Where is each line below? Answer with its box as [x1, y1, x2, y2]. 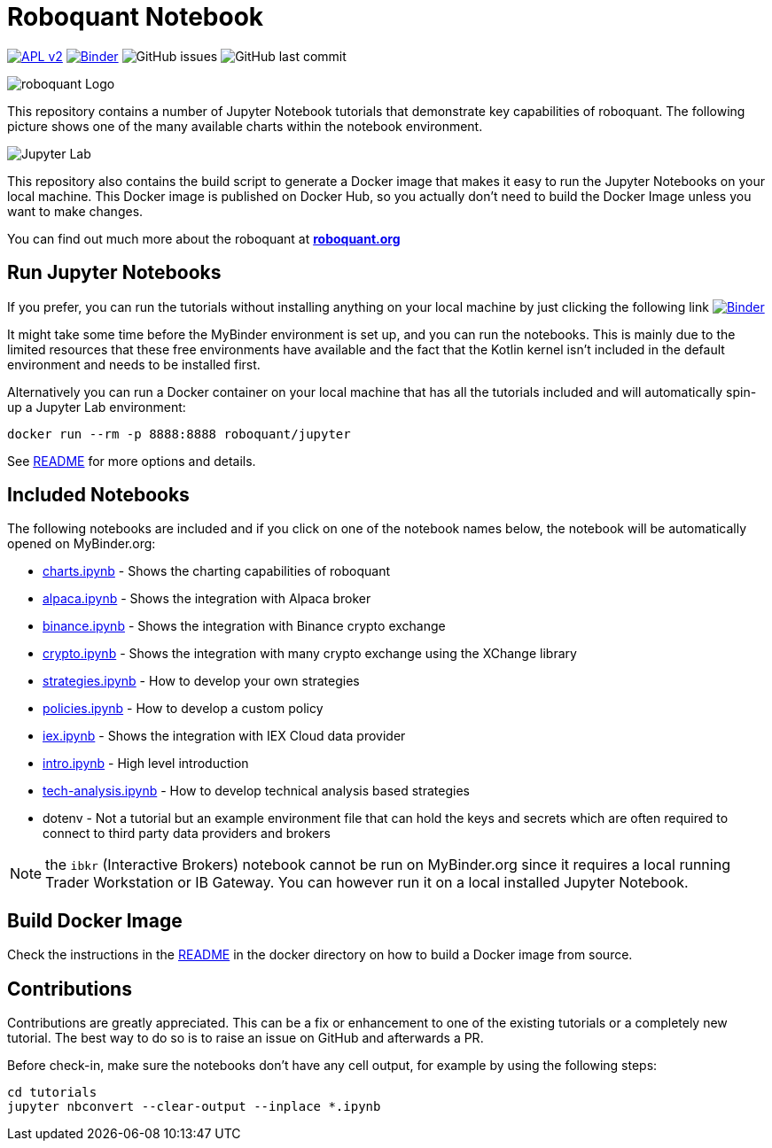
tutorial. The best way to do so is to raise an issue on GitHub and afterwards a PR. [7, 1030, 484, 1046]
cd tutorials [7, 1085, 97, 1100]
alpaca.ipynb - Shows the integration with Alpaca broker [43, 591, 371, 607]
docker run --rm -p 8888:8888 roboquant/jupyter [7, 426, 351, 441]
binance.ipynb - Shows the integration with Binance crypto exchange [43, 618, 446, 634]
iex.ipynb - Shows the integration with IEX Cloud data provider [43, 728, 406, 744]
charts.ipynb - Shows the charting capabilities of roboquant [43, 563, 391, 579]
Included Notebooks [7, 484, 190, 507]
